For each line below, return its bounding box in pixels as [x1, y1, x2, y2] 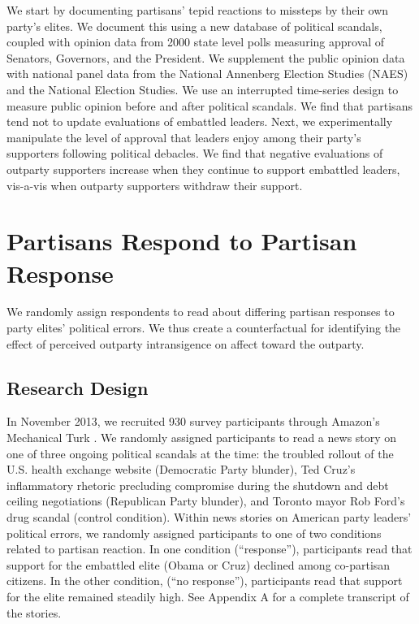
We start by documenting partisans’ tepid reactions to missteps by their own [6, 2, 389, 18]
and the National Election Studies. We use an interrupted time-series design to [6, 80, 399, 97]
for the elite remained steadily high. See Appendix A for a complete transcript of [6, 587, 409, 604]
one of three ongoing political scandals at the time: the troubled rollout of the [6, 444, 394, 461]
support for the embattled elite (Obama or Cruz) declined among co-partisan [6, 556, 391, 573]
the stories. [6, 604, 62, 621]
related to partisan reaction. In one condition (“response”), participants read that [6, 540, 413, 557]
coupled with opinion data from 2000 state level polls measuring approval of [6, 33, 385, 50]
